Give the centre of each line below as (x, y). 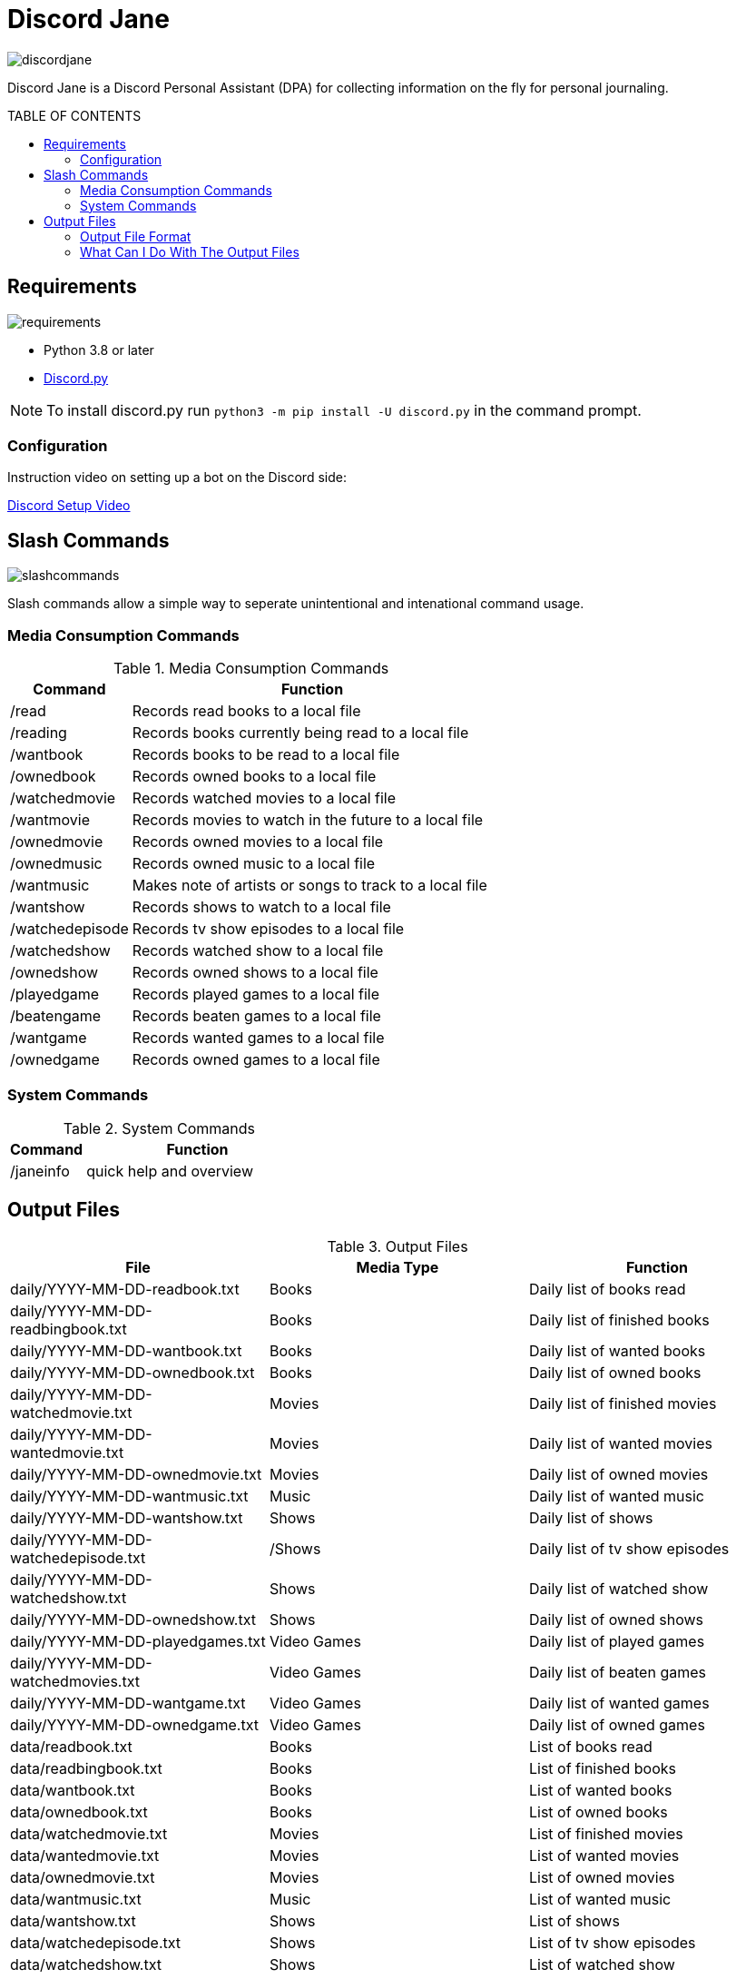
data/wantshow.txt (73, 1920)
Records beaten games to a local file (256, 1015)
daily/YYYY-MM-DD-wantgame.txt (128, 1703)
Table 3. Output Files (397, 1246)
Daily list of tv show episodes (629, 1548)
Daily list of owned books (615, 1372)
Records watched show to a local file (258, 950)
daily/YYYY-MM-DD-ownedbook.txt (132, 1372)
